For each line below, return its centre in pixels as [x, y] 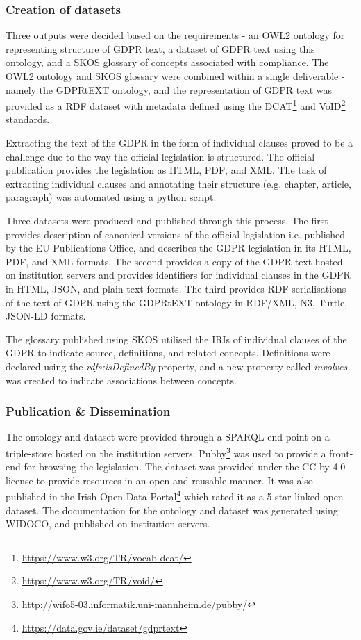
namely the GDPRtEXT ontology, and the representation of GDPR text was [169, 89]
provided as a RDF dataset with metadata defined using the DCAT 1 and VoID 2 [176, 105]
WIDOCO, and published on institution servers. [108, 524]
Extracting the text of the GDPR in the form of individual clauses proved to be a [179, 143]
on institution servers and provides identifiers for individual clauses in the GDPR [178, 275]
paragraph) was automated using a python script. [111, 197]
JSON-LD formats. [46, 316]
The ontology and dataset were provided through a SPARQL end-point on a [168, 437]
